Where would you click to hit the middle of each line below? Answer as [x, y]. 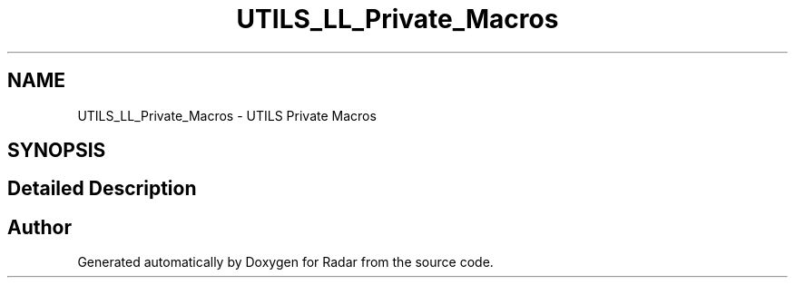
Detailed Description [102, 189]
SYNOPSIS [57, 151]
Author [39, 227]
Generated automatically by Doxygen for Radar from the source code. [285, 262]
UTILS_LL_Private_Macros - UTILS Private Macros [227, 115]
